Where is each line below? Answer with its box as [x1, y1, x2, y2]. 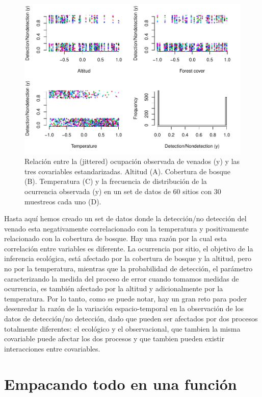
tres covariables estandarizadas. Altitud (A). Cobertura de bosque [24, 166, 230, 176]
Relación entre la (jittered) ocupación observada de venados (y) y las [24, 156, 240, 167]
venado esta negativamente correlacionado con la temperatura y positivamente [4, 223, 249, 233]
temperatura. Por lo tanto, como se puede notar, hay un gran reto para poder [4, 293, 247, 303]
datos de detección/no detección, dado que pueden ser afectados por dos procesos [4, 313, 258, 324]
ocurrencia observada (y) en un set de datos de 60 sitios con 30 [24, 185, 221, 196]
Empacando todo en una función [4, 373, 237, 394]
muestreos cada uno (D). [24, 196, 101, 206]
